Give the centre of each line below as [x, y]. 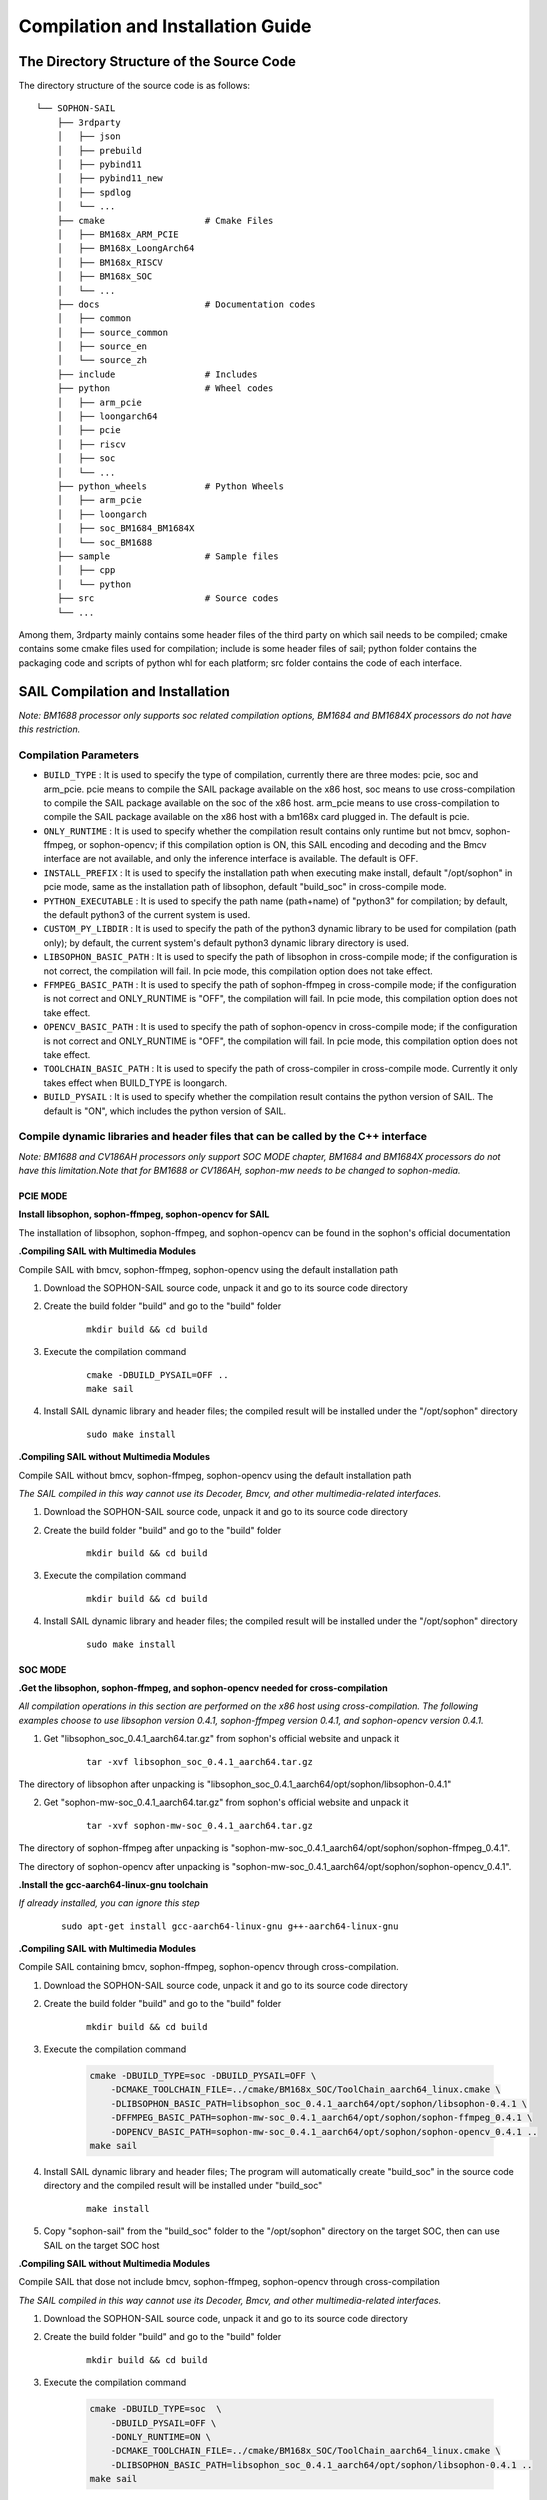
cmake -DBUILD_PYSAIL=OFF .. [157, 1374]
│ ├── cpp [86, 570]
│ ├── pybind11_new [110, 178]
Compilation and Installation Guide [165, 26]
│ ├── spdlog [94, 192]
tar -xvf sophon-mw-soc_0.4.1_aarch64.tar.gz [200, 1825]
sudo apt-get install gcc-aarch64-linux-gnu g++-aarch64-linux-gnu [230, 1926]
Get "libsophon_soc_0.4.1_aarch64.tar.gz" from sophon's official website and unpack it [221, 1739]
